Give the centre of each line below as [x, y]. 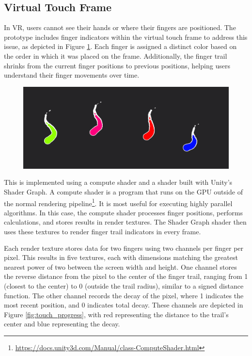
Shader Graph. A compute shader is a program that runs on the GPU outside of [123, 192]
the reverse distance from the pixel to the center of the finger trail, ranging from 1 [126, 276]
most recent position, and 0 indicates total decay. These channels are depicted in [124, 305]
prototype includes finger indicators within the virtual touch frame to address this [126, 37]
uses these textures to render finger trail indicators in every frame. [102, 232]
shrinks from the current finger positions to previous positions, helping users [117, 65]
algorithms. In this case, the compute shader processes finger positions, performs [123, 212]
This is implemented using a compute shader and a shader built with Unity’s [118, 182]
